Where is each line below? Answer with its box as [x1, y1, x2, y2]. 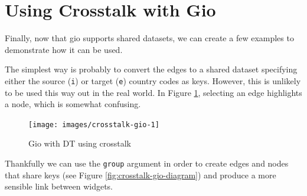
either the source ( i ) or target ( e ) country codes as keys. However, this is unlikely [5, 74, 301, 87]
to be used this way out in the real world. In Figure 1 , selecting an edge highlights [5, 86, 302, 98]
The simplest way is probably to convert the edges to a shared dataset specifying [5, 63, 298, 75]
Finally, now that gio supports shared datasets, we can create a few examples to [5, 32, 294, 44]
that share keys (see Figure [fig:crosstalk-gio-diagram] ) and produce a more [5, 168, 276, 181]
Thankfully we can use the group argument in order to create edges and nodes [5, 157, 289, 169]
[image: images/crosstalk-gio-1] [28, 120, 159, 129]
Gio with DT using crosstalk [28, 137, 132, 150]
